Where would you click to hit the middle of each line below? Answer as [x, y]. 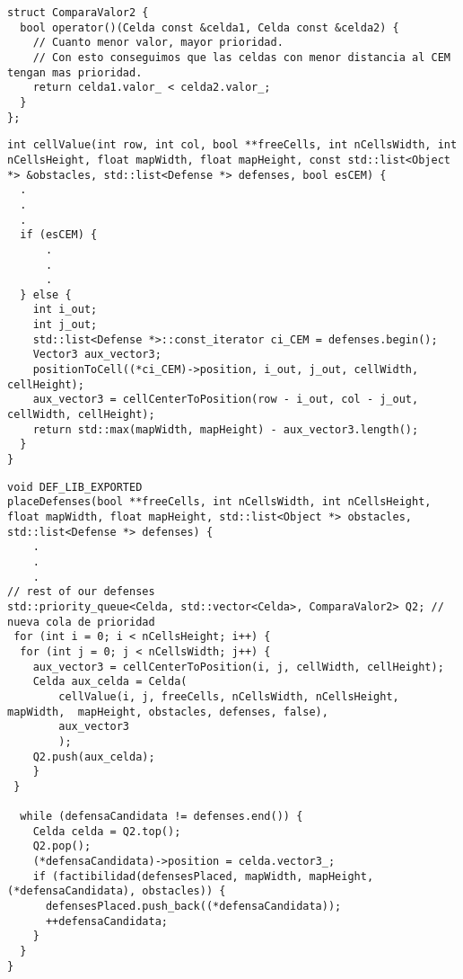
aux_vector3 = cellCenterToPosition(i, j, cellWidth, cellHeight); [238, 667]
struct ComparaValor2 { [78, 13]
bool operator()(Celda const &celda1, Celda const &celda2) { [210, 27]
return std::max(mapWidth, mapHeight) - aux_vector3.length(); [226, 429]
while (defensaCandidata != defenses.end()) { [162, 817]
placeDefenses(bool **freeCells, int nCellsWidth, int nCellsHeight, [219, 502]
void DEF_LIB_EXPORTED [75, 487]
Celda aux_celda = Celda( [110, 682]
